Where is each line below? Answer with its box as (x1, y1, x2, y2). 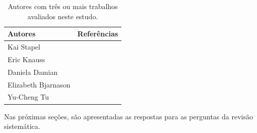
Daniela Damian (8, 66, 58, 77)
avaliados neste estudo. (27, 11, 98, 21)
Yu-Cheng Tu (8, 92, 49, 102)
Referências (77, 28, 118, 39)
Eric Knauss (8, 54, 45, 64)
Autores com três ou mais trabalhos (8, 1, 118, 11)
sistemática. (4, 121, 40, 131)
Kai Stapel (8, 41, 40, 52)
